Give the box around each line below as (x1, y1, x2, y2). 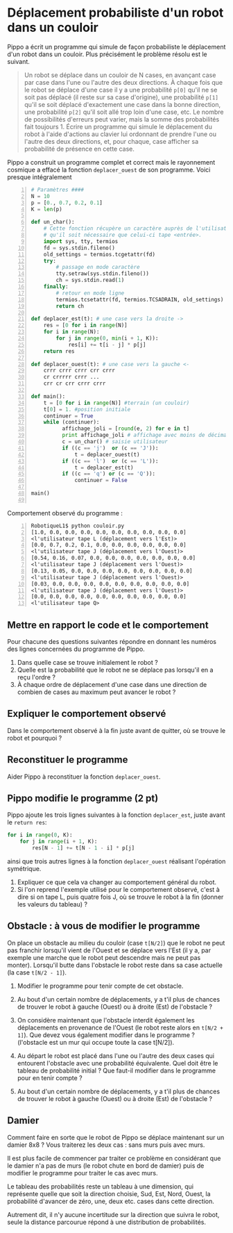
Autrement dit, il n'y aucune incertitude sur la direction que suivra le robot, (7, 1210, 220, 1218)
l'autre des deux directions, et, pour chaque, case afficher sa (24, 137, 199, 145)
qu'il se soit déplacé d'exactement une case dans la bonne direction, (24, 100, 221, 108)
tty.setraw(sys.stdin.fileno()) (55, 270, 150, 277)
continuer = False (74, 477, 128, 484)
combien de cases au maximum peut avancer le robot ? (17, 688, 176, 696)
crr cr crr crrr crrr (43, 380, 106, 387)
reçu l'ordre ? (17, 673, 55, 681)
